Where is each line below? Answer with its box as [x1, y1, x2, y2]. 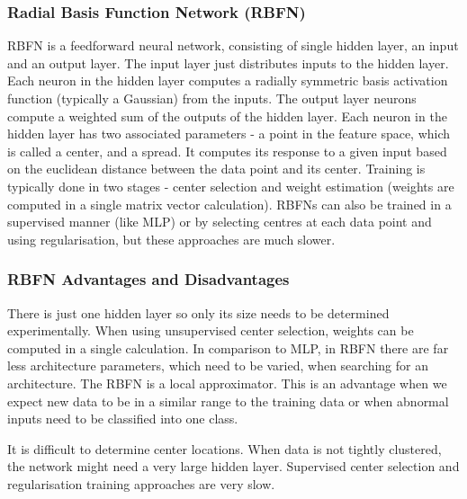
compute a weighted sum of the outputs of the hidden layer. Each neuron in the [7, 106, 447, 125]
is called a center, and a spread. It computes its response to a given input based [7, 141, 447, 160]
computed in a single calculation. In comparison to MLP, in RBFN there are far [7, 338, 449, 357]
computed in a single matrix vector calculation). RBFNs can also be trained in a [7, 194, 452, 213]
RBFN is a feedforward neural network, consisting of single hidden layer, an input [7, 36, 459, 55]
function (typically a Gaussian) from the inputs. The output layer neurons [7, 89, 417, 107]
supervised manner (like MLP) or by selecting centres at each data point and [7, 212, 432, 231]
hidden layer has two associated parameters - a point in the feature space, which [7, 124, 451, 143]
